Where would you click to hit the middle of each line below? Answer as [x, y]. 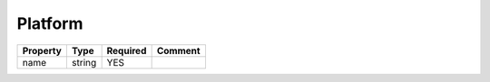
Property [42, 50]
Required [127, 50]
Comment [178, 50]
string [84, 62]
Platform [50, 23]
